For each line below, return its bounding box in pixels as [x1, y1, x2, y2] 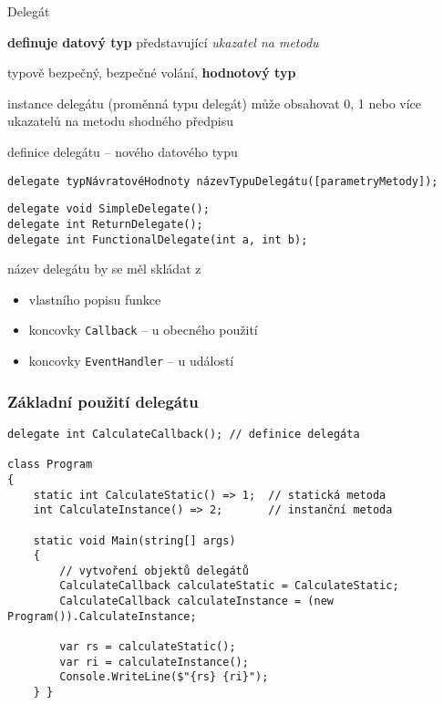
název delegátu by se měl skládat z [7, 259, 201, 278]
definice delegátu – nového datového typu [7, 141, 238, 161]
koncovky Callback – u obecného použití [28, 320, 258, 339]
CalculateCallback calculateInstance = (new [59, 595, 334, 608]
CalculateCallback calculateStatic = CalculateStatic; [59, 579, 399, 593]
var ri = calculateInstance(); [59, 655, 249, 669]
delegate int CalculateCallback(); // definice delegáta [7, 427, 360, 441]
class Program [7, 458, 93, 472]
